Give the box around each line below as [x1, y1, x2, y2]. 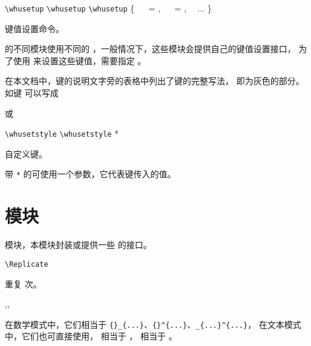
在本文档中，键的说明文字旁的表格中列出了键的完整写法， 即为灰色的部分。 [5, 74, 304, 87]
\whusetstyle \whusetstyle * [5, 127, 119, 140]
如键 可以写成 [5, 86, 59, 99]
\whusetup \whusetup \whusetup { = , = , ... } [5, 2, 212, 14]
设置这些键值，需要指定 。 [41, 54, 146, 67]
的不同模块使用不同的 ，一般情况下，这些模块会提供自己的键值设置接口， [5, 42, 296, 55]
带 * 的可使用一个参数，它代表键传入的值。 [5, 168, 176, 180]
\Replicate [5, 259, 48, 269]
